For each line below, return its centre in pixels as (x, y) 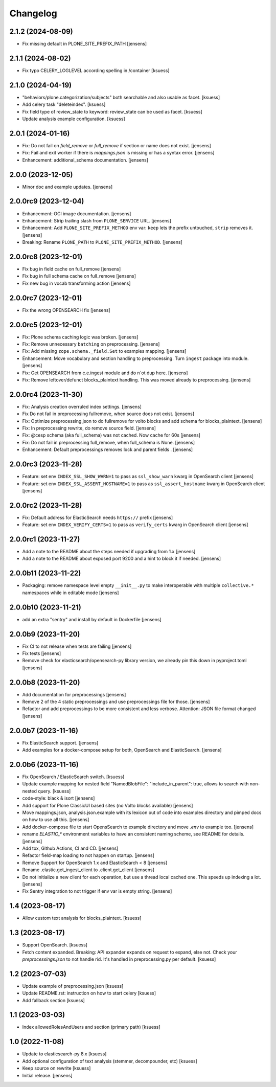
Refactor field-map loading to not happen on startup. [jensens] (88, 855)
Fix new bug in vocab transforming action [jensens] (76, 283)
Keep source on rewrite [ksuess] (56, 1068)
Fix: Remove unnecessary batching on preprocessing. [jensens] (91, 344)
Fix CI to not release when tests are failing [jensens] (77, 646)
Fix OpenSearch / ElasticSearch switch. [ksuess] (73, 777)
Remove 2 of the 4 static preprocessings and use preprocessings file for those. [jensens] (116, 702)
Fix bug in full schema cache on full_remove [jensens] (79, 276)
